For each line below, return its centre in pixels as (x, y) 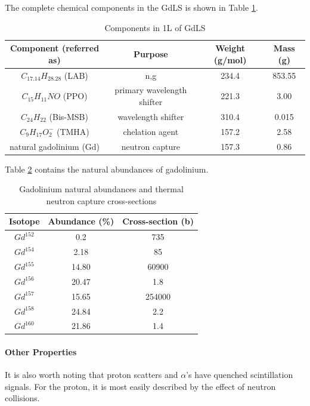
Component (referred (55, 48)
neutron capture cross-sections (101, 200)
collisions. (22, 398)
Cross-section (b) (158, 221)
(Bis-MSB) (69, 116)
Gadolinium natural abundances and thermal (101, 189)
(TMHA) (73, 131)
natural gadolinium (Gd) (55, 146)
